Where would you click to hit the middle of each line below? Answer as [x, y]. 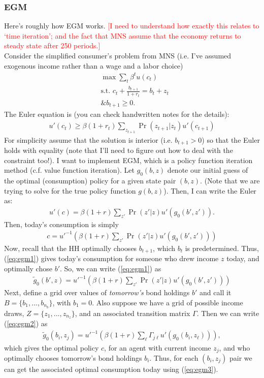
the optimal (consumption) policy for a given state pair [90, 180]
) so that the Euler [231, 139]
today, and [243, 258]
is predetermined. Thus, [222, 248]
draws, [14, 313]
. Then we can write [228, 313]
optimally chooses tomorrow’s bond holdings [73, 357]
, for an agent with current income [158, 347]
